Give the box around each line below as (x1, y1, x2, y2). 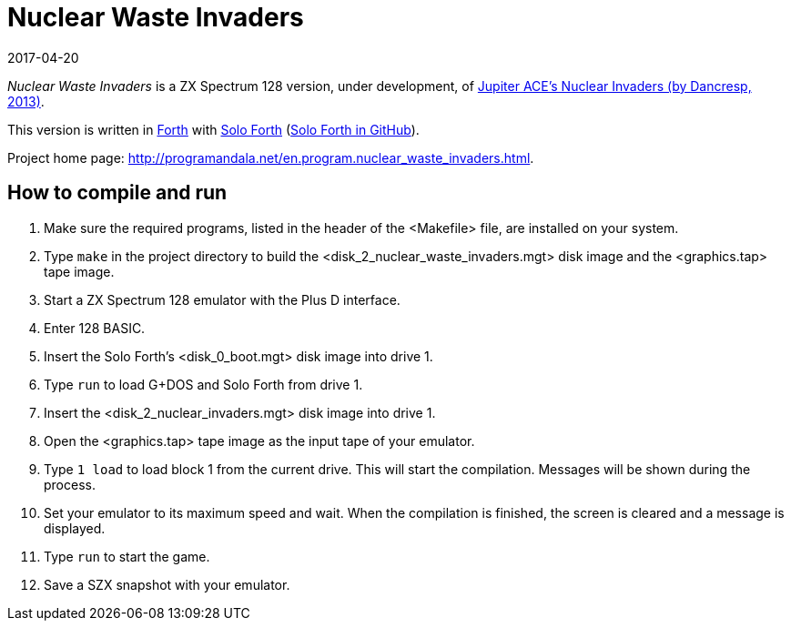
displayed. (44, 520, 106, 536)
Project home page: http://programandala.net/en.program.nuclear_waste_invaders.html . (7, 149, 534, 166)
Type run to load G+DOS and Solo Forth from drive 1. (44, 376, 363, 392)
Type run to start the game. (44, 548, 210, 564)
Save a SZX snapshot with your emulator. (44, 576, 290, 593)
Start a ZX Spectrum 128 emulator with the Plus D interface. (44, 291, 401, 308)
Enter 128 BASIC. (44, 319, 146, 336)
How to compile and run (7, 181, 228, 205)
